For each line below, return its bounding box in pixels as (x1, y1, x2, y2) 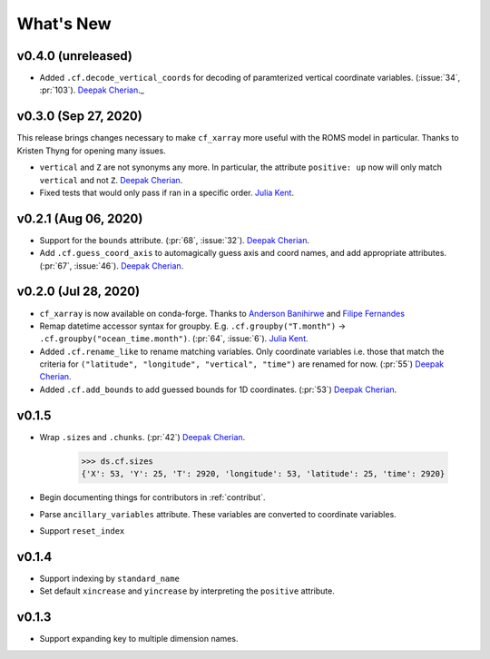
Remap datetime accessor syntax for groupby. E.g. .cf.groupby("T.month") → (39, 320, 347, 331)
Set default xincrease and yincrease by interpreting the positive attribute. (39, 585, 335, 596)
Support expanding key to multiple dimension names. (39, 634, 239, 644)
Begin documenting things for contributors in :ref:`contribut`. (39, 492, 266, 503)
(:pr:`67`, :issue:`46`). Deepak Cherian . (39, 260, 184, 271)
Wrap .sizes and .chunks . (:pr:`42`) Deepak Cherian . (39, 431, 246, 442)
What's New (16, 14, 113, 34)
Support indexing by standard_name (39, 573, 181, 584)
